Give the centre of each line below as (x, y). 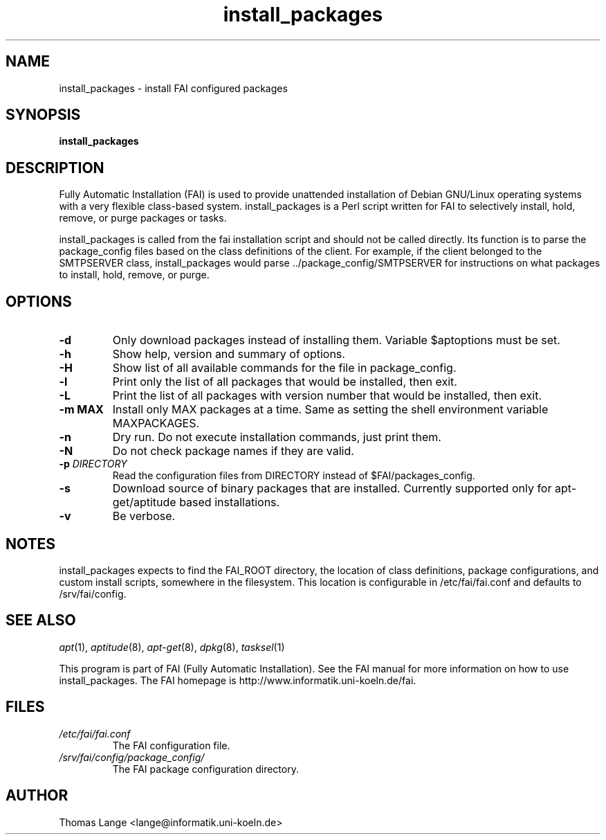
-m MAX (81, 410)
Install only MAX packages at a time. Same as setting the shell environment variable (330, 410)
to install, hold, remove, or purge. (134, 275)
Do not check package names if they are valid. (233, 451)
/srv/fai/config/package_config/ (132, 757)
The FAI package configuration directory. (205, 769)
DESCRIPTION (55, 168)
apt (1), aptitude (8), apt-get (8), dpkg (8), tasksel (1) (172, 647)
